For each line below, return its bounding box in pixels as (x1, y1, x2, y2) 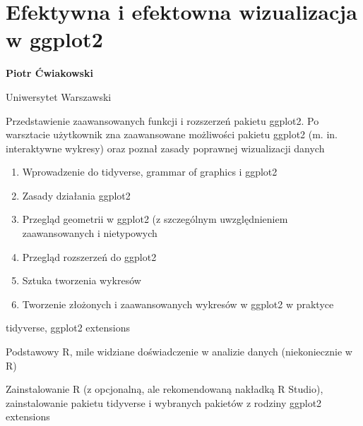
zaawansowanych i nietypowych (22, 226, 157, 241)
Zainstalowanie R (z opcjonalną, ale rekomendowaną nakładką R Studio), (6, 382, 323, 396)
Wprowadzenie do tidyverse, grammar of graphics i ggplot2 (22, 164, 278, 179)
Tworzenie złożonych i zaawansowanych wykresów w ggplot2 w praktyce (22, 296, 334, 311)
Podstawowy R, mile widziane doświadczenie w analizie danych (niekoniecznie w (6, 344, 352, 359)
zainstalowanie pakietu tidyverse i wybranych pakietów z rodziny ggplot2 (6, 395, 322, 410)
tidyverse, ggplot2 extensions (6, 320, 131, 335)
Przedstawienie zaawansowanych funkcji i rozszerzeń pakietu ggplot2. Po (6, 113, 319, 128)
